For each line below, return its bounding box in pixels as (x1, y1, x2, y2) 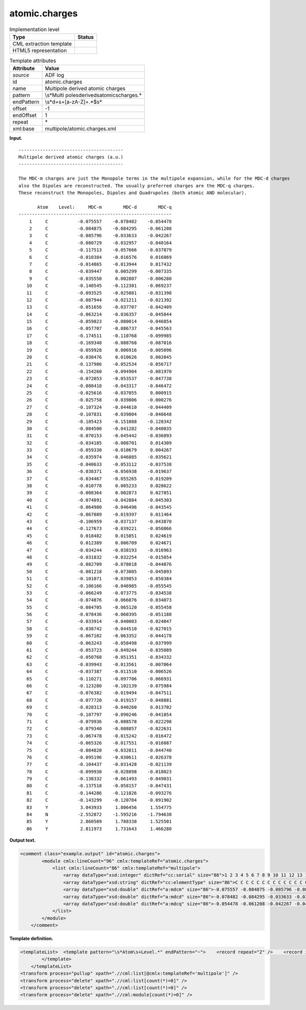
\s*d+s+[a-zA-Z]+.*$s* (45, 99, 103, 106)
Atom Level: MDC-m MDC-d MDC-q (37, 204, 172, 210)
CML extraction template (12, 40, 72, 47)
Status (77, 33, 94, 40)
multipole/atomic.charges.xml (45, 125, 116, 132)
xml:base (12, 125, 35, 132)
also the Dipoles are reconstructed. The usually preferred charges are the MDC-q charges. (18, 183, 255, 188)
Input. (9, 135, 22, 141)
